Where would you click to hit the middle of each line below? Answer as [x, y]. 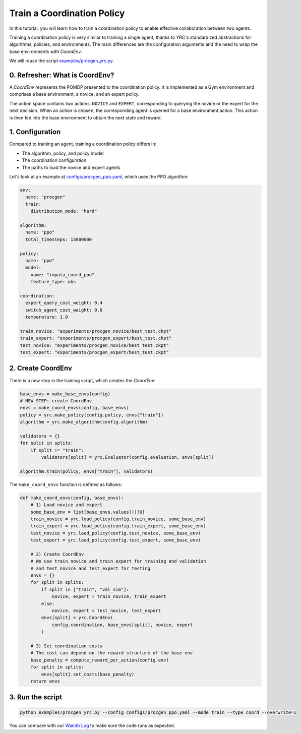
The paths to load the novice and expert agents [71, 167]
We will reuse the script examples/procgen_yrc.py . [62, 61]
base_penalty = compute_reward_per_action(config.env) [100, 660]
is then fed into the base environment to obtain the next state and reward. [86, 117]
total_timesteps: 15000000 [59, 239]
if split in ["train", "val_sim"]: [85, 589]
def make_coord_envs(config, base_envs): [72, 498]
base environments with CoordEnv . [46, 51]
